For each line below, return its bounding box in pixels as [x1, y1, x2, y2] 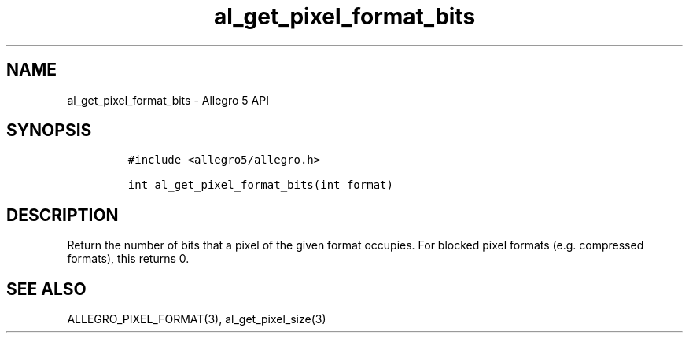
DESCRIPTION [6, 205, 119, 225]
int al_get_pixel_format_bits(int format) [127, 179, 393, 192]
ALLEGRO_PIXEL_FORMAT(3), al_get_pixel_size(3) [67, 312, 326, 326]
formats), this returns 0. [67, 252, 190, 266]
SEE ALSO [6, 278, 87, 299]
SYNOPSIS [6, 120, 92, 141]
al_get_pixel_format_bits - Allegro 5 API [67, 93, 269, 107]
